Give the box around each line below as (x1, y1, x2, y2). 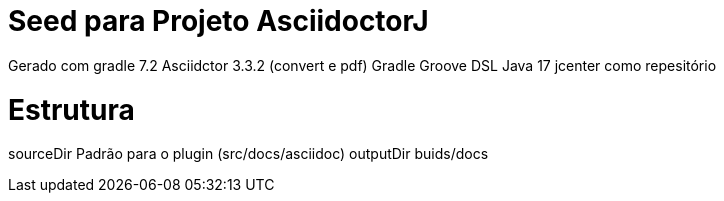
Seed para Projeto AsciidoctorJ (8, 4, 429, 38)
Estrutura (8, 92, 135, 127)
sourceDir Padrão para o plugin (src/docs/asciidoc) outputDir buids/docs (8, 145, 489, 163)
